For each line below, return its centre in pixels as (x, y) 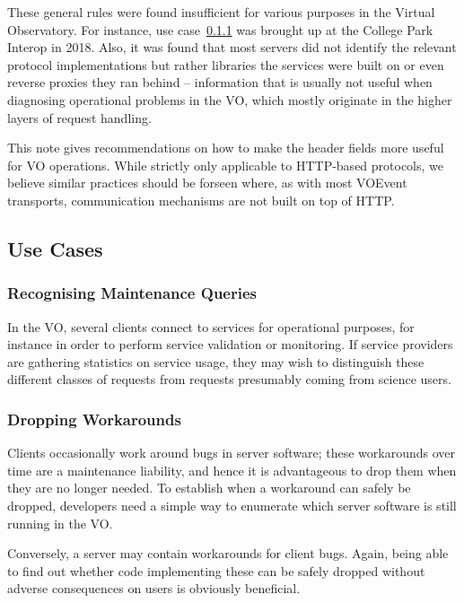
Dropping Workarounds (94, 419)
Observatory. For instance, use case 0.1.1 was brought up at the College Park (220, 29)
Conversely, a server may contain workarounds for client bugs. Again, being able (228, 553)
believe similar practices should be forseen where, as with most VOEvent (207, 183)
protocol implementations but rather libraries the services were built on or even (226, 64)
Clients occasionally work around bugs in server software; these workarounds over (231, 453)
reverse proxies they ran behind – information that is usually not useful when (220, 82)
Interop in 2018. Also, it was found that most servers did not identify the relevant (232, 47)
